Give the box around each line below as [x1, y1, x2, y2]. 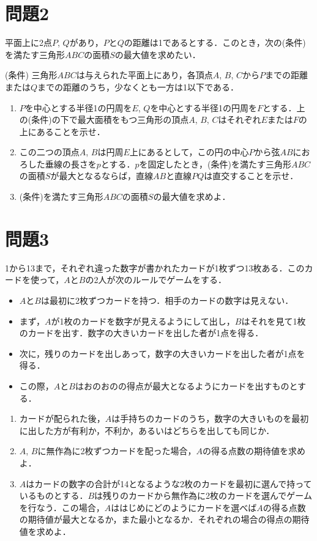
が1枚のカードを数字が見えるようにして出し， [51, 314, 235, 327]
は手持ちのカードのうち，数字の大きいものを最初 [111, 412, 309, 425]
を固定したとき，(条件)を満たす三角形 [139, 157, 291, 170]
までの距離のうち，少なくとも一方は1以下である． [37, 80, 239, 93]
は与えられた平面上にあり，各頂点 [76, 68, 213, 81]
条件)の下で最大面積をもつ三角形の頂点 [31, 113, 189, 126]
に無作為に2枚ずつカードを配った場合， [37, 444, 196, 457]
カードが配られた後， [19, 412, 105, 425]
